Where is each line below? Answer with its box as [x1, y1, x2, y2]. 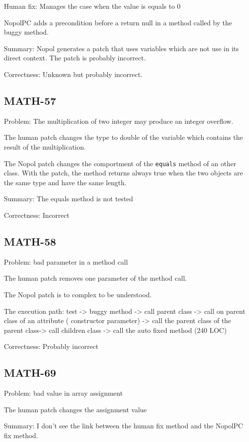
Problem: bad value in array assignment [4, 388, 123, 398]
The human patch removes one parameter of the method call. [4, 273, 187, 283]
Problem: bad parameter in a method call [4, 256, 128, 267]
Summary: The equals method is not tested [4, 193, 134, 204]
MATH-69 [4, 365, 57, 380]
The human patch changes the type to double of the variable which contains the [4, 132, 243, 142]
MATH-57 [4, 93, 57, 108]
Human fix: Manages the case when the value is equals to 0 [4, 1, 181, 11]
